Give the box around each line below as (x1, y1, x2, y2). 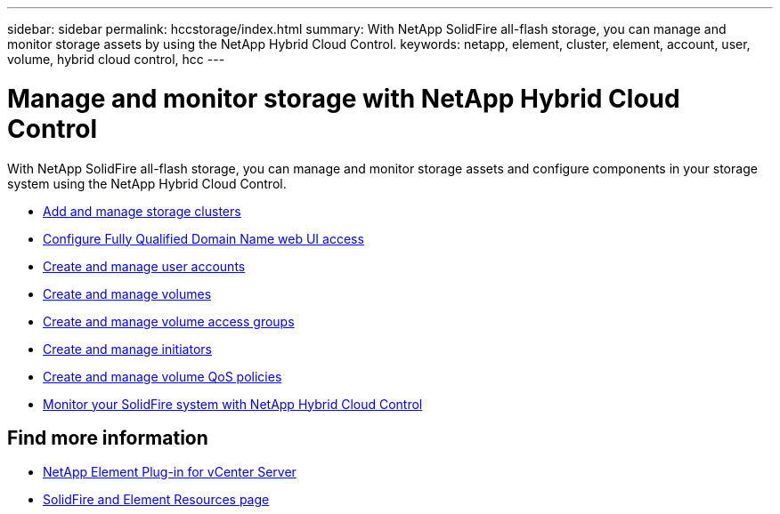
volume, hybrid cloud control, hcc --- (7, 52, 225, 67)
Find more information (7, 426, 208, 449)
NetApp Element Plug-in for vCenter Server (43, 464, 297, 480)
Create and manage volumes (43, 285, 212, 301)
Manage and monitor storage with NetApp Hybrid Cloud (7, 83, 680, 114)
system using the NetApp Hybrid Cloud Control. (7, 175, 287, 191)
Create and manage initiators (43, 341, 212, 357)
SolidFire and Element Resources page (43, 492, 270, 508)
